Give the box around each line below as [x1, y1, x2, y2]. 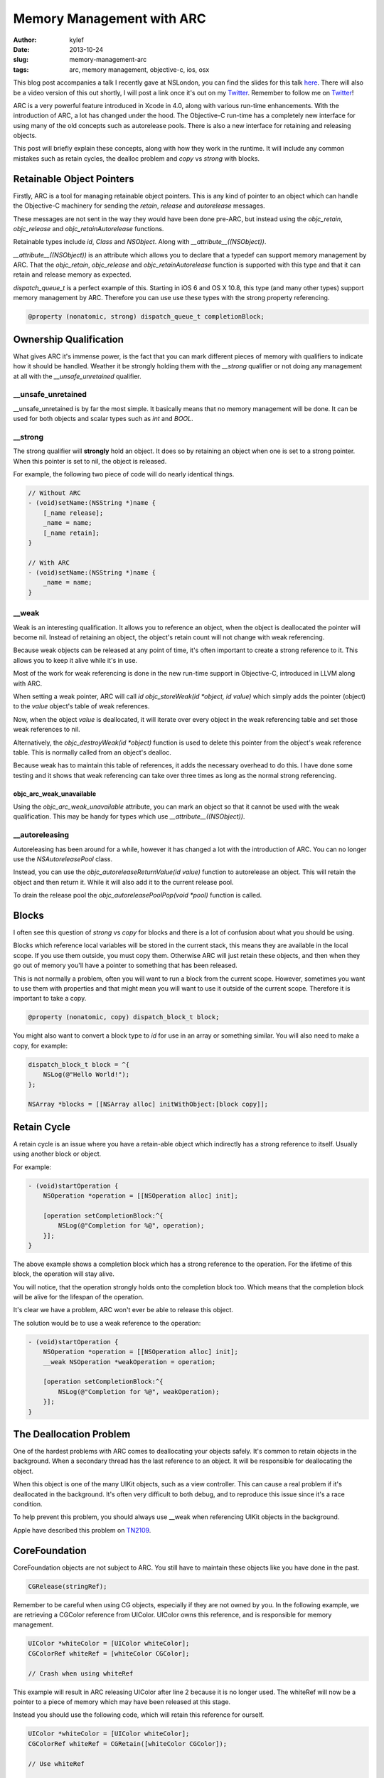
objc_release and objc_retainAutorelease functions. [13, 224, 164, 233]
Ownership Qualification [13, 333, 124, 345]
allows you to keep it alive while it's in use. [13, 656, 138, 664]
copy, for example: [13, 1041, 68, 1050]
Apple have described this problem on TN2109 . [13, 1526, 151, 1534]
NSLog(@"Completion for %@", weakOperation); [58, 1388, 220, 1395]
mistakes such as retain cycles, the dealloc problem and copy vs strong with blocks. [13, 154, 260, 163]
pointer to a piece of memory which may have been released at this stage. [13, 1698, 231, 1706]
